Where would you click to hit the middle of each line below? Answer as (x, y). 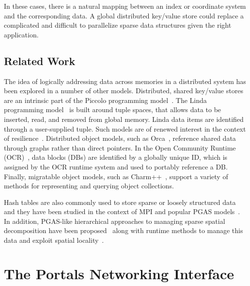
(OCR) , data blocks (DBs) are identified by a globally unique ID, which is (116, 157)
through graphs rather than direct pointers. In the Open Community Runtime (120, 147)
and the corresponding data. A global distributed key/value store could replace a (124, 15)
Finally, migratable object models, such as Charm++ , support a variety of (116, 176)
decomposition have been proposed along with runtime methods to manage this (124, 230)
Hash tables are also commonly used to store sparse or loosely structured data (120, 202)
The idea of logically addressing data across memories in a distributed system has (125, 81)
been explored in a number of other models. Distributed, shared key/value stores (124, 91)
